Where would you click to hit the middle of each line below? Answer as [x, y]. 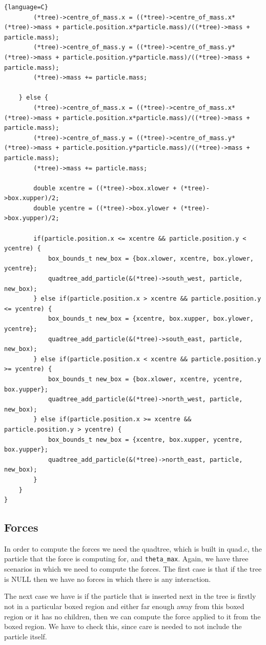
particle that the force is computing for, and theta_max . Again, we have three [126, 559]
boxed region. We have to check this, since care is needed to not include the [123, 626]
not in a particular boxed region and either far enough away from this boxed [124, 606]
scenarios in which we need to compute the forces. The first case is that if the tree [133, 569]
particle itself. [26, 636]
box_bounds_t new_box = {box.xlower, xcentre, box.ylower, [151, 258]
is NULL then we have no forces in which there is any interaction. [108, 579]
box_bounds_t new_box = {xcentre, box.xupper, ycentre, [145, 439]
